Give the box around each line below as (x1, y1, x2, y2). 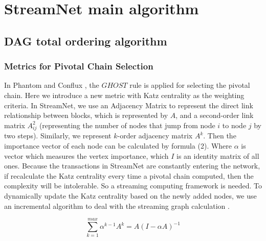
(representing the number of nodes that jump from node (39, 119, 215, 130)
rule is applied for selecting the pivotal (129, 80, 250, 90)
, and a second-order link (175, 110, 254, 120)
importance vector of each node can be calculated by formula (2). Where (4, 140, 232, 151)
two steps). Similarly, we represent (4, 130, 112, 141)
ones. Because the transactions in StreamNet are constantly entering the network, (4, 160, 260, 171)
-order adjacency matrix (117, 130, 193, 141)
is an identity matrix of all (176, 150, 259, 161)
